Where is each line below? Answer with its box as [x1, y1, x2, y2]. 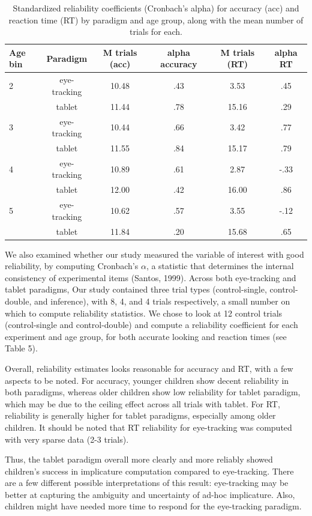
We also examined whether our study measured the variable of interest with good [5, 247, 304, 260]
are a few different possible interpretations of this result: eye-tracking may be [5, 476, 289, 489]
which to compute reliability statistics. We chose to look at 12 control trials [5, 306, 283, 319]
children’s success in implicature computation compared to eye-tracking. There [5, 464, 294, 477]
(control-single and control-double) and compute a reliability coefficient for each [5, 318, 298, 331]
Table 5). [5, 342, 38, 354]
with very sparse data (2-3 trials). [5, 433, 129, 445]
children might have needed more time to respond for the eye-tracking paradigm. [5, 500, 302, 512]
